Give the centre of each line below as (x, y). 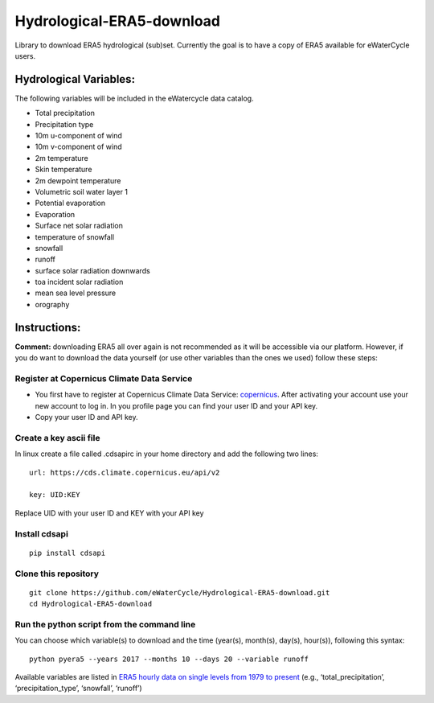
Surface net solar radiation (79, 226)
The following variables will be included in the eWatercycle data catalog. (134, 98)
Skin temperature (63, 170)
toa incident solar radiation (79, 282)
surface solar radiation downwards (92, 270)
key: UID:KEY (55, 495)
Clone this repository (57, 573)
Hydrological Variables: (75, 79)
